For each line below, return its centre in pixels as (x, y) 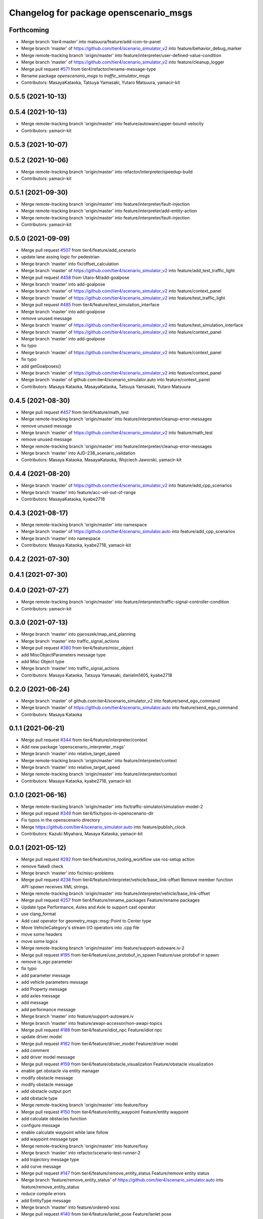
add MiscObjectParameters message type (63, 655)
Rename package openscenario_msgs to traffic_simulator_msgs (86, 76)
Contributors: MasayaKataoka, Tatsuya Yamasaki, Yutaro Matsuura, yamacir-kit (101, 82)
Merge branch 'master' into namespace (61, 538)
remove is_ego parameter (47, 962)
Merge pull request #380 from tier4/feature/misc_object (77, 648)
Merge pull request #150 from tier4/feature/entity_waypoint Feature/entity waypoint (105, 1112)
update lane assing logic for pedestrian (60, 257)
